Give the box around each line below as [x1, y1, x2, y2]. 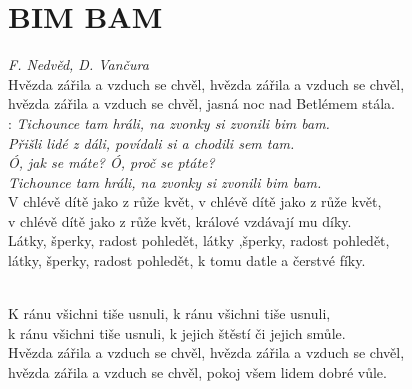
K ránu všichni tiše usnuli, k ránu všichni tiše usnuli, [8, 303, 331, 324]
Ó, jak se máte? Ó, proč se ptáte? [8, 152, 215, 173]
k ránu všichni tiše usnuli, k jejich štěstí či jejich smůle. [8, 322, 346, 343]
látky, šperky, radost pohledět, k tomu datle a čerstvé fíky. [8, 250, 366, 271]
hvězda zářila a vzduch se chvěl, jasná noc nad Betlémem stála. [8, 93, 395, 114]
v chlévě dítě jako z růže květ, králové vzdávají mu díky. [8, 210, 352, 231]
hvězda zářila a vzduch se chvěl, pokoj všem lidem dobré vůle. [8, 362, 387, 383]
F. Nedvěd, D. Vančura [8, 54, 149, 75]
